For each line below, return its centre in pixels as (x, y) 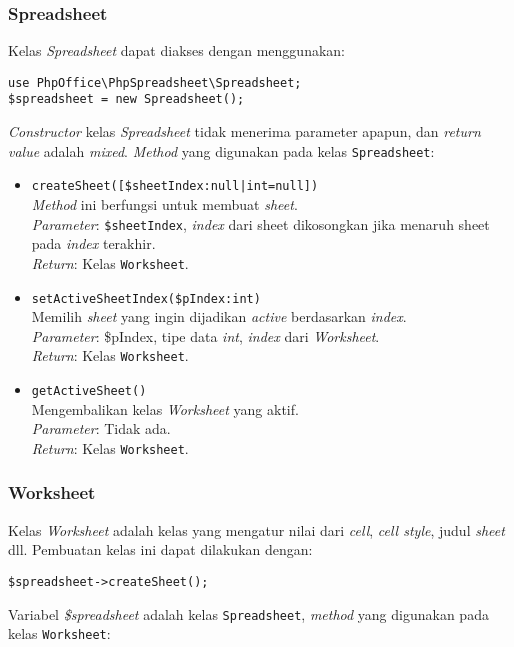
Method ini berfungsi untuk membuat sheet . (164, 204)
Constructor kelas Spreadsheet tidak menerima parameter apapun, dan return (244, 131)
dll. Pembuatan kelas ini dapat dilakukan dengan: (160, 549)
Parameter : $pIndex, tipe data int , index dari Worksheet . (205, 335)
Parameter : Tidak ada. (101, 428)
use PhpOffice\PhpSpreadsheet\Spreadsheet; (155, 82)
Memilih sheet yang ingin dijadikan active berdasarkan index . (219, 316)
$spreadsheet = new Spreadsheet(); (126, 99)
